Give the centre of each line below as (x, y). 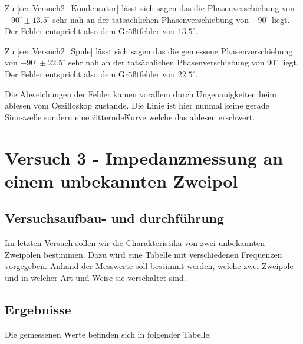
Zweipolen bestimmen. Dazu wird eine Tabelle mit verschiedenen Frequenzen (144, 254)
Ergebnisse (38, 309)
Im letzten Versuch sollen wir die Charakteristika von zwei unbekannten (135, 243)
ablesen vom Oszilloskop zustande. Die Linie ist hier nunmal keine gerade (137, 105)
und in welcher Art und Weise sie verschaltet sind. (95, 277)
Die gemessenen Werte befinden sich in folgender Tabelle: (108, 334)
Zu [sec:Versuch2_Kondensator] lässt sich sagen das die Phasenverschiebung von (150, 8)
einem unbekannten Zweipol (121, 180)
